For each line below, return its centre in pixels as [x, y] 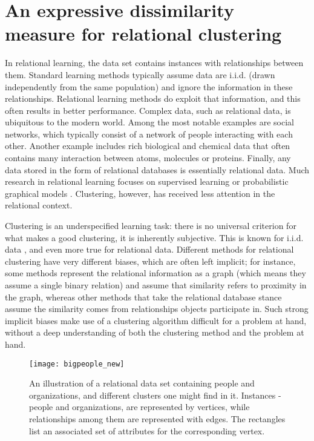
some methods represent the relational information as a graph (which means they [155, 273]
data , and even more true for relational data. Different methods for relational [149, 249]
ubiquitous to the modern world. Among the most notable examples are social [149, 122]
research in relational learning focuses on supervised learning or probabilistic [147, 181]
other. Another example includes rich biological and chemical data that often [148, 146]
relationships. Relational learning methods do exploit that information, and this [153, 98]
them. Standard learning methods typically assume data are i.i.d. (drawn [140, 74]
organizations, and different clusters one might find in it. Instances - [155, 395]
